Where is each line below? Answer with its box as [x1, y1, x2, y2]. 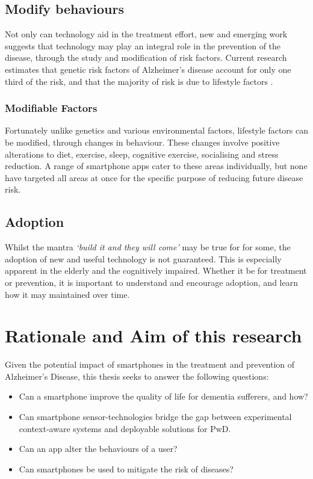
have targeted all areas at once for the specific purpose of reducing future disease [5, 171, 303, 184]
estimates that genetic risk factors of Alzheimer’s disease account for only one [5, 63, 291, 75]
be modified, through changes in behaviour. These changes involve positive [5, 135, 280, 148]
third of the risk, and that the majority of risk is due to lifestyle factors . [5, 75, 273, 87]
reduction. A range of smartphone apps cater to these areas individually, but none [5, 159, 308, 172]
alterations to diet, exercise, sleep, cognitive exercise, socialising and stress [5, 147, 279, 160]
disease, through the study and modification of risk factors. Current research [5, 51, 287, 64]
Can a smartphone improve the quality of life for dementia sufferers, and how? [19, 390, 308, 403]
